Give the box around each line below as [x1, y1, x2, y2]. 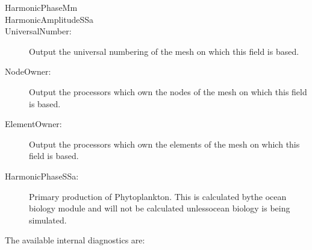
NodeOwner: [5, 65, 51, 78]
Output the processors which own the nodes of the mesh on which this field [29, 85, 307, 98]
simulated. [29, 213, 67, 226]
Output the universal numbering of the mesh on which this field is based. [29, 45, 299, 57]
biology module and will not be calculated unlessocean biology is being [29, 202, 290, 214]
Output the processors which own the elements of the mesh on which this [29, 137, 300, 150]
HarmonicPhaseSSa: [5, 169, 79, 182]
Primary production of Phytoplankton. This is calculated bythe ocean [29, 190, 287, 202]
